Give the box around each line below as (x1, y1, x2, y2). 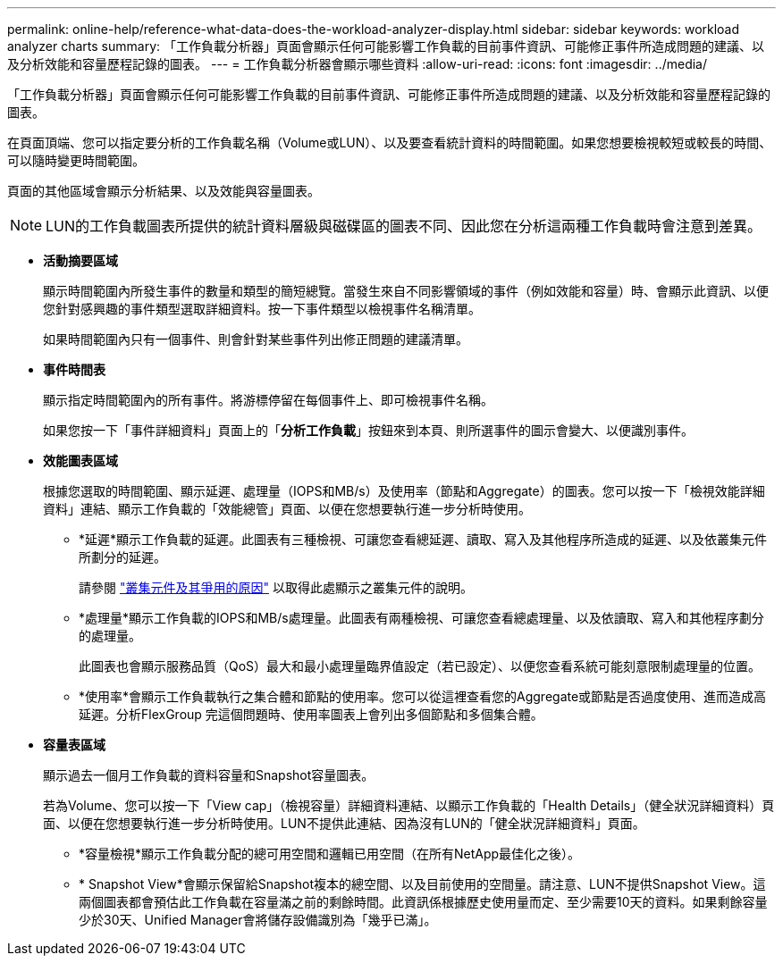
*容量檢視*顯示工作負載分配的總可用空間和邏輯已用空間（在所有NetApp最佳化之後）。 (79, 846, 581, 861)
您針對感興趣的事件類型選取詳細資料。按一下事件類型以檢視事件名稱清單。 (43, 301, 481, 316)
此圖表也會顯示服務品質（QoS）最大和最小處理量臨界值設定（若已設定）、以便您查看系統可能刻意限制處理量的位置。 (79, 658, 762, 674)
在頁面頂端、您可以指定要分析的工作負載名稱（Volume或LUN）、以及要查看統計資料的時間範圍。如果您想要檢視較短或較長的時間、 (7, 135, 772, 150)
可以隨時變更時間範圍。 (7, 153, 145, 168)
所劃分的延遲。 (79, 549, 166, 565)
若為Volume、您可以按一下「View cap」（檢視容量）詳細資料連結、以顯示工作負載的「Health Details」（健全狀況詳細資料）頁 (43, 798, 775, 813)
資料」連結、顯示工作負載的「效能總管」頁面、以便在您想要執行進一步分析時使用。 (43, 501, 531, 516)
